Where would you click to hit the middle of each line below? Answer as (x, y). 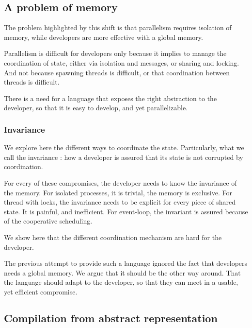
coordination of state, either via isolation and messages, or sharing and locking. (122, 62)
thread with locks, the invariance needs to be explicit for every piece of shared (120, 202)
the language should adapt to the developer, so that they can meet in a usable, (121, 282)
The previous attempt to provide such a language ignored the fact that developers (126, 263)
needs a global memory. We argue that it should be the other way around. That (122, 272)
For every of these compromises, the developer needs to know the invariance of (120, 182)
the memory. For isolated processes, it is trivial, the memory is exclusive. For (118, 192)
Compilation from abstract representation (111, 318)
